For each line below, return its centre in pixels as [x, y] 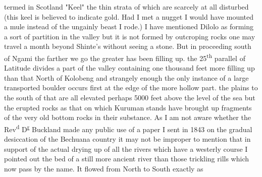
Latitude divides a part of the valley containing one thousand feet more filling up [129, 68]
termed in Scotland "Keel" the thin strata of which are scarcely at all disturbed [126, 7]
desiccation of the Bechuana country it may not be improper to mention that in [127, 139]
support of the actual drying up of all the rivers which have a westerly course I [126, 149]
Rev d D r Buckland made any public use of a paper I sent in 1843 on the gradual [128, 128]
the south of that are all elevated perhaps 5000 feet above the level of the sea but [130, 97]
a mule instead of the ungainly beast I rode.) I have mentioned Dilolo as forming [129, 26]
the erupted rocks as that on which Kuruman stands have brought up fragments [128, 107]
